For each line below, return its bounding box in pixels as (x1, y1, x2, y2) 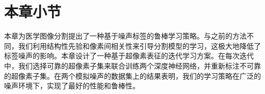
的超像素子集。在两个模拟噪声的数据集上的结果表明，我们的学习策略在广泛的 (4, 70, 261, 81)
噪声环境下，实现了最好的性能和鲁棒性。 (4, 80, 140, 91)
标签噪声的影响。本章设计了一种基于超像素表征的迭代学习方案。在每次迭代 (4, 50, 254, 61)
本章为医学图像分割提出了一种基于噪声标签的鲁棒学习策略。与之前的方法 (4, 30, 247, 41)
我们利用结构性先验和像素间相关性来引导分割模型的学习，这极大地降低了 (18, 40, 261, 51)
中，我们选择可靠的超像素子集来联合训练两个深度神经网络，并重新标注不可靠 (4, 60, 261, 71)
